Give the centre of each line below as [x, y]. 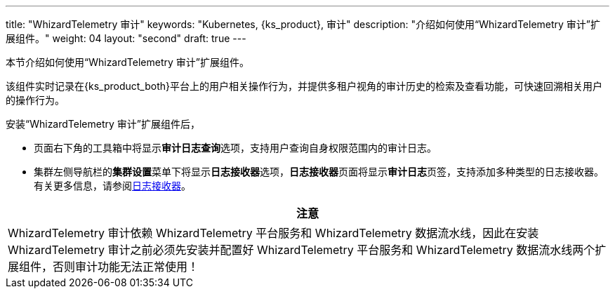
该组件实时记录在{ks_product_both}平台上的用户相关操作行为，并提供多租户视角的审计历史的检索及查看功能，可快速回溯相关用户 [304, 86]
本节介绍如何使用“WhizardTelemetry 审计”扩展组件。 [127, 62]
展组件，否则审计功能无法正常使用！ [104, 267]
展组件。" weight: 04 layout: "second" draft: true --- [126, 38]
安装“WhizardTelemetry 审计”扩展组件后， [103, 124]
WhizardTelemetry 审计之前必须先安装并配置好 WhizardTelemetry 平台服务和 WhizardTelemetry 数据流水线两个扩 [307, 250]
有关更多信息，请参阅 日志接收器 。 [112, 186]
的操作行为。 [35, 100]
